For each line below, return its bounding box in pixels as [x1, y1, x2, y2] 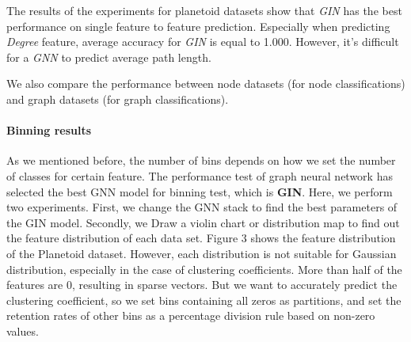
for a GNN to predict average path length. [6, 48, 211, 65]
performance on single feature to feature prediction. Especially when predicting [6, 17, 390, 34]
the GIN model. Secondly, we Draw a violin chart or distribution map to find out [6, 214, 400, 230]
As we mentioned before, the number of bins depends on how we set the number [6, 152, 396, 169]
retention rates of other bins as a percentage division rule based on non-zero [6, 307, 375, 324]
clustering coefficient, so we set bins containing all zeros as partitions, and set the [6, 291, 401, 308]
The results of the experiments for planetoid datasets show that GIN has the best [6, 2, 402, 18]
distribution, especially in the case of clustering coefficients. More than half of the [6, 260, 402, 277]
